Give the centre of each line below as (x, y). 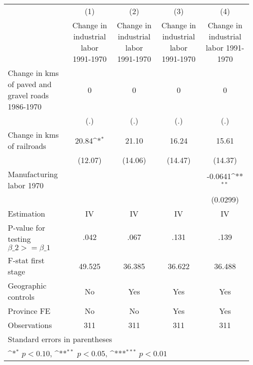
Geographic (27, 285)
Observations (30, 325)
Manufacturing (33, 174)
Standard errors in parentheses (60, 339)
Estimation (27, 213)
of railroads (27, 146)
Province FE (29, 311)
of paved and (30, 84)
